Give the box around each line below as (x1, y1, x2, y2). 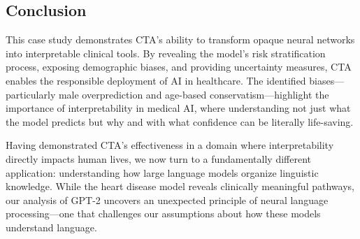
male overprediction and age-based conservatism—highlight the (58, 87, 329, 101)
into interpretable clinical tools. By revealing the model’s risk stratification (6, 45, 326, 60)
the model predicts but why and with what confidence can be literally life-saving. (6, 114, 354, 129)
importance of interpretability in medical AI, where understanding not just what (6, 101, 351, 115)
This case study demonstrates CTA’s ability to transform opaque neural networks (6, 32, 355, 47)
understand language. (6, 219, 97, 234)
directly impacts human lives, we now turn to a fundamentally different (6, 151, 311, 166)
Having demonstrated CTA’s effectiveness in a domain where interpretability (6, 138, 334, 152)
